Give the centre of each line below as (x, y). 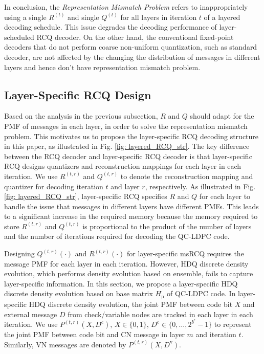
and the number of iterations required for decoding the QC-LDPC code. (117, 236)
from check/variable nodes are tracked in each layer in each (160, 314)
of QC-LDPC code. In (201, 293)
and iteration (216, 334)
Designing (19, 253)
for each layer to (225, 196)
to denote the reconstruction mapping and (187, 176)
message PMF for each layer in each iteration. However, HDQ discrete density (126, 263)
